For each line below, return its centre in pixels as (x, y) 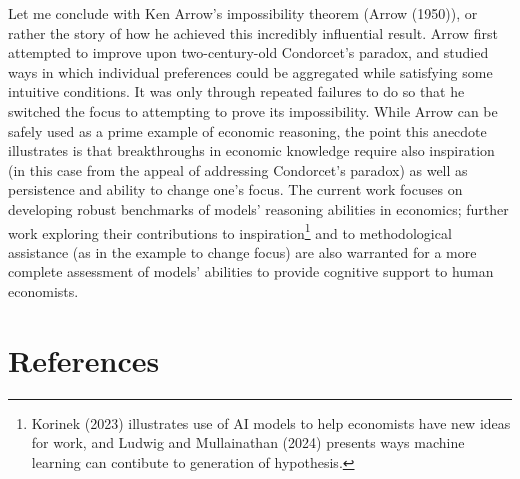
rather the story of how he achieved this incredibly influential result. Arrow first (253, 32)
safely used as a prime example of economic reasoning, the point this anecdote (247, 130)
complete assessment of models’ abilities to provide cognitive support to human (251, 271)
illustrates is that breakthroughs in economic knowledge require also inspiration (251, 150)
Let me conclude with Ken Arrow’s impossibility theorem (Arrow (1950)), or (243, 13)
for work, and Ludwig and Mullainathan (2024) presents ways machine (248, 442)
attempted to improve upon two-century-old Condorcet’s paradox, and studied (248, 52)
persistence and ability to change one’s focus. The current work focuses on (235, 189)
